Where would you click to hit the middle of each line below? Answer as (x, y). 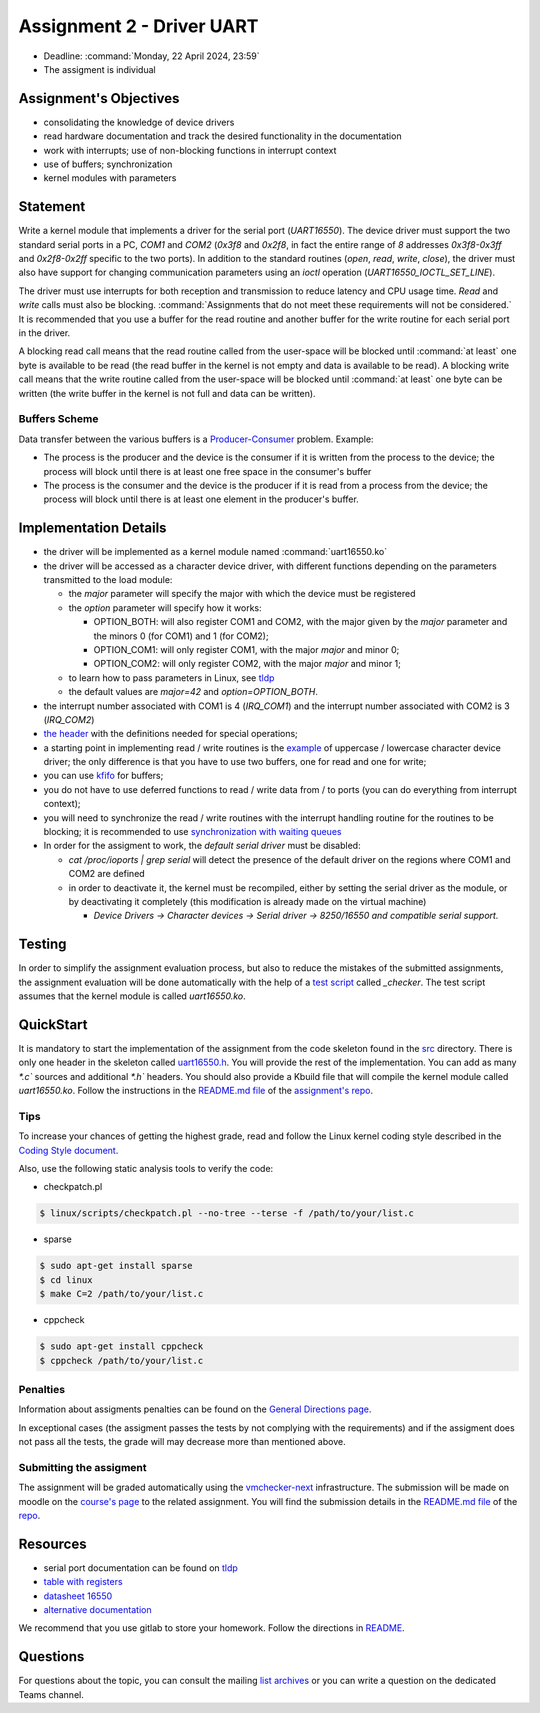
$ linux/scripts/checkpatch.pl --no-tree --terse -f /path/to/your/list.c (227, 1213)
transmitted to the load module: (108, 579)
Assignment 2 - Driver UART (138, 26)
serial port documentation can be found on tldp (141, 1567)
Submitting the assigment (82, 1467)
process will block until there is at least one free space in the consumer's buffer (207, 471)
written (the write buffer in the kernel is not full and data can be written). (167, 393)
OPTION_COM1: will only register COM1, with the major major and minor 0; (246, 649)
